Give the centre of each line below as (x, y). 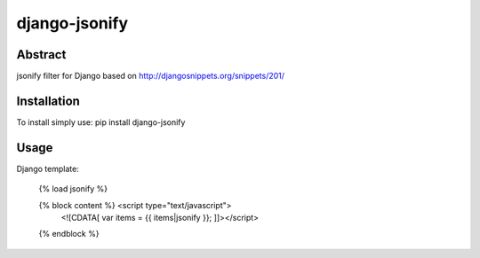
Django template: (48, 168)
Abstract (41, 55)
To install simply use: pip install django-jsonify (101, 122)
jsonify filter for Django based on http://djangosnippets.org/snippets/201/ (150, 76)
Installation (48, 101)
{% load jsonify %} (73, 189)
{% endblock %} (69, 234)
